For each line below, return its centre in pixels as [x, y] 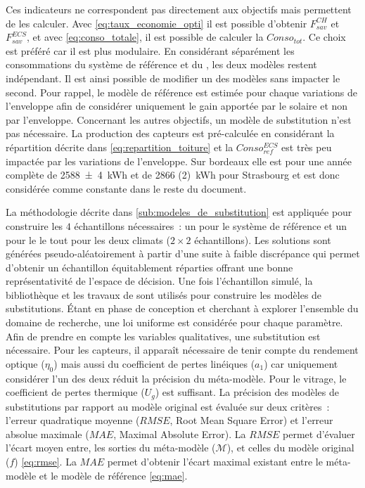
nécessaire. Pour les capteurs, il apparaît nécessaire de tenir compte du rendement [182, 350]
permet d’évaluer [319, 434]
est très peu [307, 147]
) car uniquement [301, 363]
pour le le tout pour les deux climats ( [88, 239]
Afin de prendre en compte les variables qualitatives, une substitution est [163, 336]
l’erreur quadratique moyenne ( [73, 420]
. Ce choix [324, 37]
